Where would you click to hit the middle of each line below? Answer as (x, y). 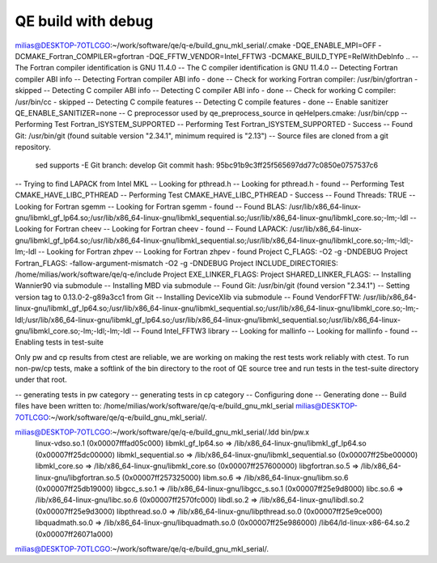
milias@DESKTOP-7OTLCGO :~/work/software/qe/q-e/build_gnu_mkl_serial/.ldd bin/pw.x (162, 432)
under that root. (41, 379)
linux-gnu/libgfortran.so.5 (78, 477)
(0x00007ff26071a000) (74, 534)
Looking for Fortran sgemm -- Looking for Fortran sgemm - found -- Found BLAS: (151, 206)
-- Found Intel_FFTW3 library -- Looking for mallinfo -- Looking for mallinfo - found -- (275, 331)
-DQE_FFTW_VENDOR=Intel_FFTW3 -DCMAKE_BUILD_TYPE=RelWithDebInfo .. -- (282, 56)
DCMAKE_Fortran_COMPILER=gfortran (80, 56)
